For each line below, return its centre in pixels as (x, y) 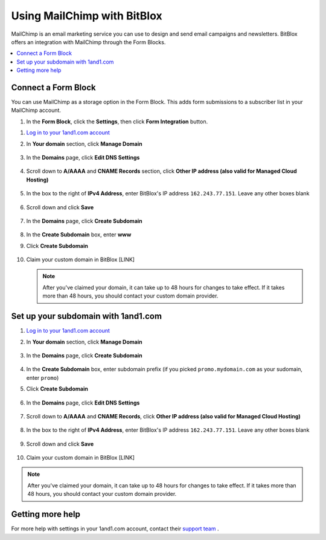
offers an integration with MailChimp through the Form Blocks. (88, 42)
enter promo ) (43, 377)
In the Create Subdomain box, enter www (79, 235)
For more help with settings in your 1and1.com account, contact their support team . (115, 529)
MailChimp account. (36, 110)
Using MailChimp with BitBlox (87, 16)
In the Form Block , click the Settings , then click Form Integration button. (117, 122)
